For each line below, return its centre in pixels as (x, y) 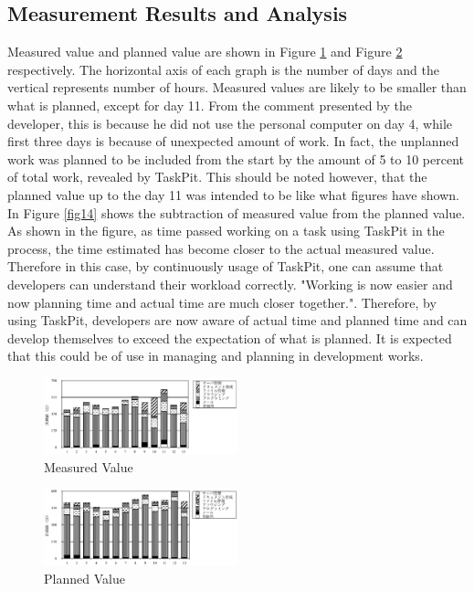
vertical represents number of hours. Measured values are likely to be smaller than (237, 87)
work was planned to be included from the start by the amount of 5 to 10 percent (236, 158)
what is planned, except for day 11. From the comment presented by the (210, 105)
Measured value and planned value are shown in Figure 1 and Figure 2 (205, 52)
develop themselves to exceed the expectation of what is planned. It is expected (230, 338)
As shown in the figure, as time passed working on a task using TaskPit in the (226, 231)
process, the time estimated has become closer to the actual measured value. (221, 248)
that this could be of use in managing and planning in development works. (216, 356)
